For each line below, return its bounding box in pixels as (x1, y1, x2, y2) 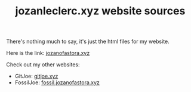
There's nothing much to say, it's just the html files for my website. (6, 38, 170, 45)
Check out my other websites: (6, 61, 80, 68)
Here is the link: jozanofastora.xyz (6, 50, 90, 57)
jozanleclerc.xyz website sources (15, 4, 186, 18)
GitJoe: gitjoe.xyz (14, 73, 58, 80)
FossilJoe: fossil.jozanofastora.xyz (14, 79, 100, 86)
